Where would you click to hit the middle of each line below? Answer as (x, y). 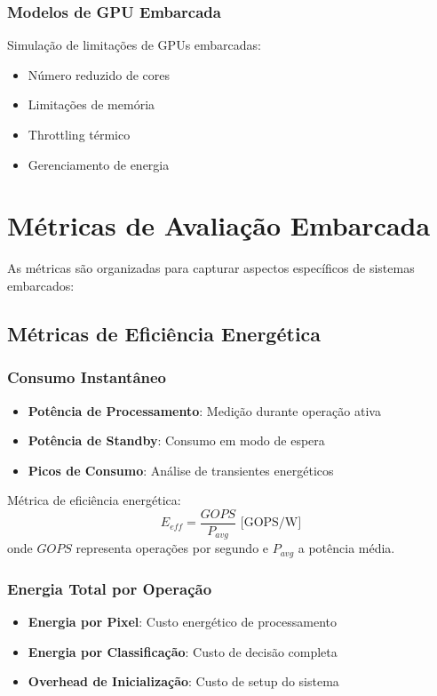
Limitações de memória (91, 104)
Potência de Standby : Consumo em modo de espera (176, 440)
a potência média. (346, 548)
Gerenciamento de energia (99, 164)
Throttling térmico (79, 134)
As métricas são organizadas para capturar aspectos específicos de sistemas (211, 268)
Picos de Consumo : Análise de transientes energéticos (181, 470)
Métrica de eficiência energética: (94, 500)
